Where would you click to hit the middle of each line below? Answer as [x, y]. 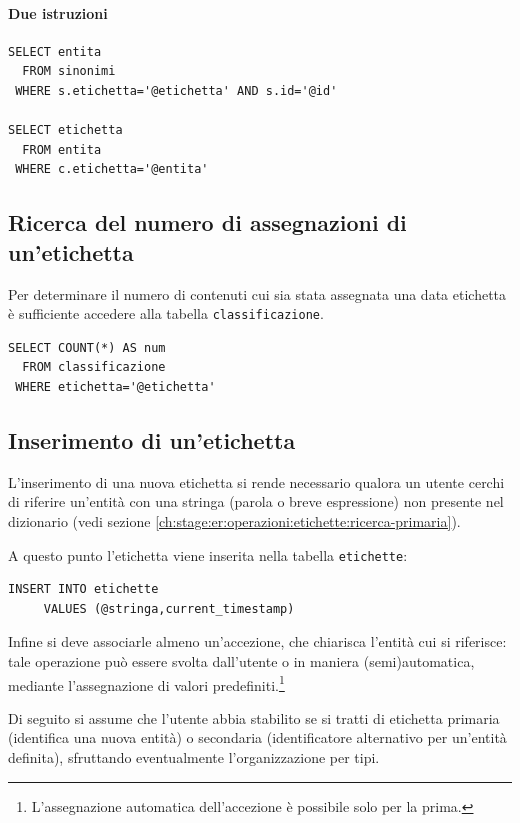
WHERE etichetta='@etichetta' [115, 386]
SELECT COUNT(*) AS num [87, 347]
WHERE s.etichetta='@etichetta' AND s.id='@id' [176, 90]
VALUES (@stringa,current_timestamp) [169, 608]
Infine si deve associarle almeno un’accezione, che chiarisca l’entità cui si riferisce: [257, 641]
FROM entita [62, 149]
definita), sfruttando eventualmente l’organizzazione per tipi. [194, 757]
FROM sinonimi [69, 71]
